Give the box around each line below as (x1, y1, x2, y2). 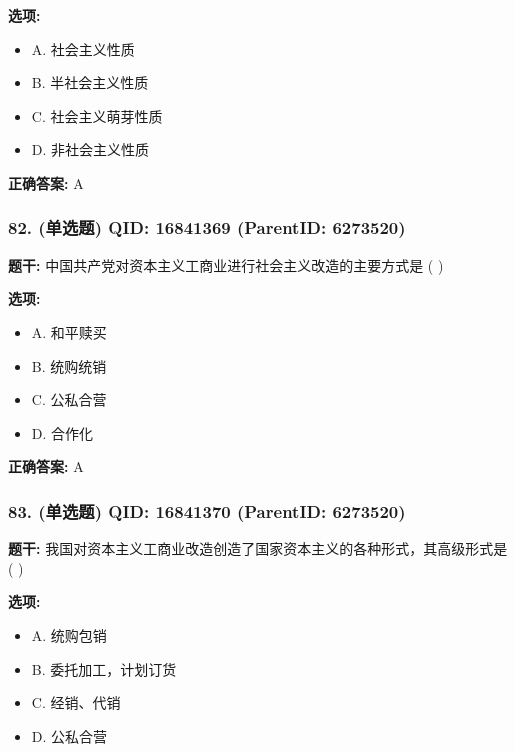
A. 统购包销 (31, 624, 107, 645)
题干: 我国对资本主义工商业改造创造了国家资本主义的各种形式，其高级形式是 (8, 538, 508, 559)
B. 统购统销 (31, 355, 107, 376)
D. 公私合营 (31, 725, 108, 746)
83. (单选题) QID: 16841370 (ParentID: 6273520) (8, 498, 406, 523)
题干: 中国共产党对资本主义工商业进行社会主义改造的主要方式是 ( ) (8, 254, 444, 275)
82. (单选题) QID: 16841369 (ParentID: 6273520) (8, 215, 406, 240)
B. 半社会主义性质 (31, 72, 149, 93)
